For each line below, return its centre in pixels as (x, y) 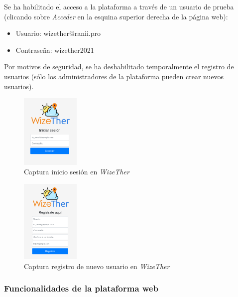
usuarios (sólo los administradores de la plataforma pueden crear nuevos (114, 76)
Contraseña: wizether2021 (55, 50)
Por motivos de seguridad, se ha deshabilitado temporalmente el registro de (119, 67)
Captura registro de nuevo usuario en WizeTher (97, 266)
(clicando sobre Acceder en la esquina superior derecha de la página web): (116, 16)
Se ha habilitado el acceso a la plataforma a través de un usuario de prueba (119, 6)
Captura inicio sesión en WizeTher (77, 172)
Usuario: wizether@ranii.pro (58, 33)
